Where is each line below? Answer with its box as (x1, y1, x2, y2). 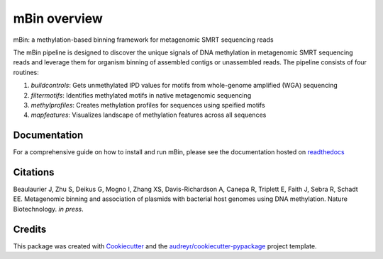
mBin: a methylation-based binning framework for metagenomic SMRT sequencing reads (13, 35, 274, 44)
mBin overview (13, 11, 103, 26)
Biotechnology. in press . (13, 205, 84, 213)
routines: (13, 68, 39, 76)
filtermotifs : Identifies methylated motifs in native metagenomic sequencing (30, 91, 252, 99)
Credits (13, 223, 47, 235)
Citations (13, 166, 55, 178)
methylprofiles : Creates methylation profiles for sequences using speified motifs (30, 100, 265, 109)
